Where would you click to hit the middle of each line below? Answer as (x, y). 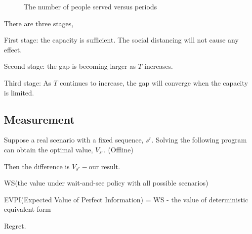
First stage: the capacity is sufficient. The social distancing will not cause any (121, 40)
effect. (13, 49)
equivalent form (27, 209)
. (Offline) (119, 149)
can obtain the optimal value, (49, 149)
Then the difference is (37, 166)
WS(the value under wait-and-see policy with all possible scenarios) (106, 183)
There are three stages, (39, 23)
